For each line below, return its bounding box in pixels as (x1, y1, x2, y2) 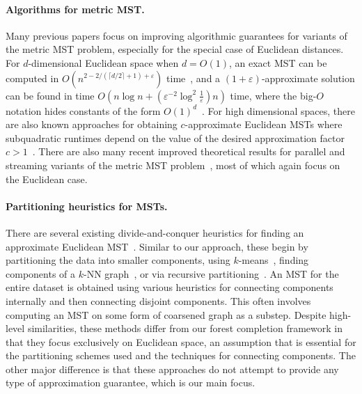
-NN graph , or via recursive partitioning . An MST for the (83, 266, 339, 281)
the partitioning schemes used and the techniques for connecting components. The (6, 348, 356, 363)
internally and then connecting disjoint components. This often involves (6, 293, 311, 308)
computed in (6, 70, 59, 85)
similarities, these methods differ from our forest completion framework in (27, 321, 343, 336)
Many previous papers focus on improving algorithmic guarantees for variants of (6, 28, 347, 42)
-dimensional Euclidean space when (28, 55, 179, 70)
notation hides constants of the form (6, 103, 161, 118)
